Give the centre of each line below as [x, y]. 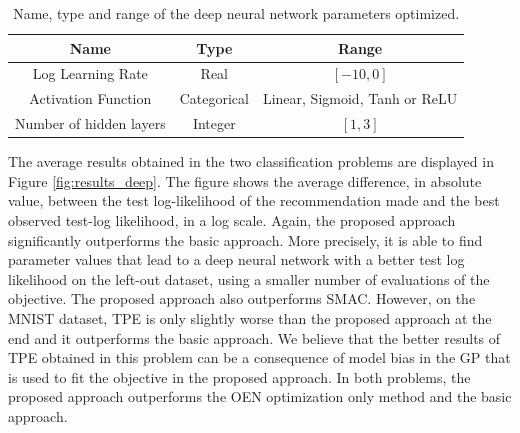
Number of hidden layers [90, 123]
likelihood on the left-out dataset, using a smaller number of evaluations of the [249, 278]
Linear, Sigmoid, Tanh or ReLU [360, 98]
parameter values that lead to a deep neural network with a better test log [236, 259]
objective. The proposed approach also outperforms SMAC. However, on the [242, 298]
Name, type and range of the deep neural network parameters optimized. [236, 13]
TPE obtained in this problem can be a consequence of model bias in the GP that [259, 357]
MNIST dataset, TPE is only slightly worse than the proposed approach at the [250, 317]
